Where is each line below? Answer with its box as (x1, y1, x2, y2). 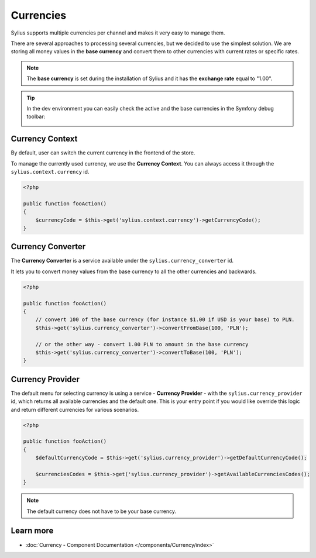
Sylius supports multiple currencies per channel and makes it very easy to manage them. (11, 29, 225, 36)
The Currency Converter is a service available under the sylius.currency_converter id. (11, 257, 234, 264)
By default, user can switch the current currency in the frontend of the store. (11, 149, 195, 156)
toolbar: (26, 113, 46, 120)
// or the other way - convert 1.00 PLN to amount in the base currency (35, 341, 249, 347)
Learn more (11, 526, 54, 536)
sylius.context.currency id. (11, 168, 90, 175)
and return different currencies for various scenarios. (11, 406, 139, 413)
